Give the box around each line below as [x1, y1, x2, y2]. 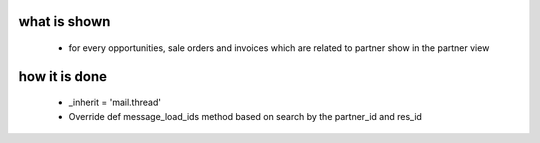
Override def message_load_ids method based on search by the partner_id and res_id [68, 110, 422, 122]
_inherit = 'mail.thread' [68, 96, 162, 109]
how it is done [18, 68, 107, 85]
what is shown [18, 13, 111, 30]
